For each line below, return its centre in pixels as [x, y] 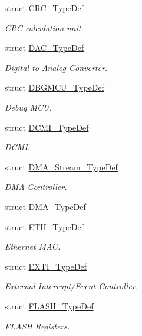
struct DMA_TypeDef [45, 206]
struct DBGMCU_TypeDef [55, 87]
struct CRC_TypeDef [44, 8]
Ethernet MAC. [33, 246]
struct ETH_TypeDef [44, 226]
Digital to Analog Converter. [56, 67]
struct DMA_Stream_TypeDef [61, 167]
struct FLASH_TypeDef [49, 306]
